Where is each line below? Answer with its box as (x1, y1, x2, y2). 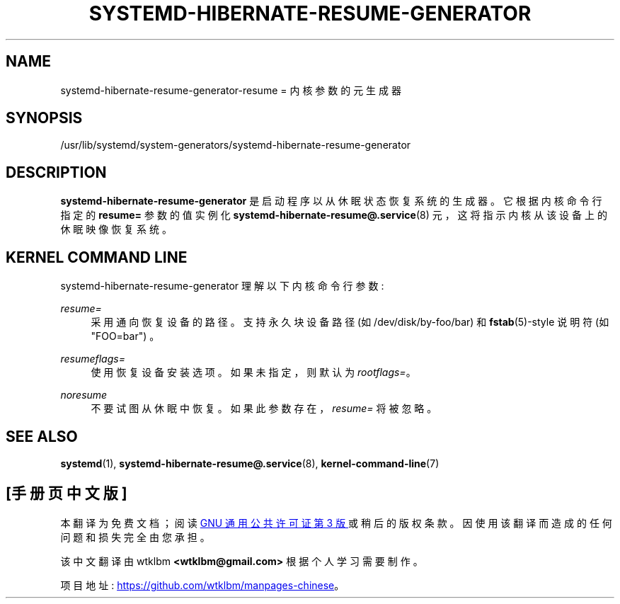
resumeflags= (60, 353, 125, 365)
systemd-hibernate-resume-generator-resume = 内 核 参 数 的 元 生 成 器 (60, 84, 401, 96)
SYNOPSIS (6, 109, 83, 127)
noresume (60, 389, 108, 401)
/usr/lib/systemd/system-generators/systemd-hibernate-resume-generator (60, 139, 411, 152)
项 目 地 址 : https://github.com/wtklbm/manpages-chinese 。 (60, 579, 345, 591)
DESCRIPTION (6, 163, 107, 181)
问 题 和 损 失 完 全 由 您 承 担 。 (60, 530, 210, 543)
